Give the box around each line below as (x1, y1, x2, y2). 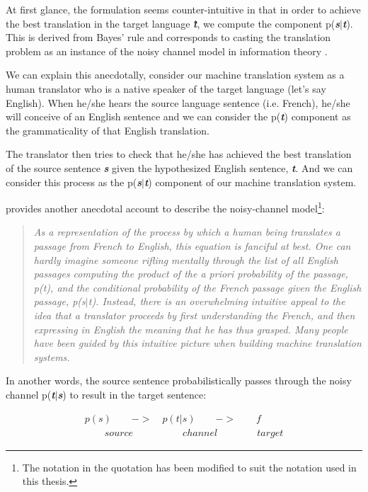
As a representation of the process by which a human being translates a (33, 224, 340, 239)
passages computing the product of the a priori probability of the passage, (33, 266, 348, 281)
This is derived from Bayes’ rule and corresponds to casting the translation (6, 30, 331, 45)
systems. (33, 349, 70, 364)
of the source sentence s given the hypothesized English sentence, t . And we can (6, 160, 353, 175)
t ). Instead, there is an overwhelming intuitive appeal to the (88, 294, 345, 309)
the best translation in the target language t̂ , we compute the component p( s (6, 16, 340, 30)
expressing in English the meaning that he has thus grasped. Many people (33, 321, 348, 336)
